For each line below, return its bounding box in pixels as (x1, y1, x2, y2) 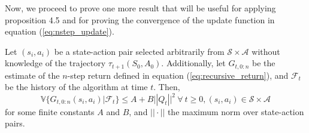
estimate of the (5, 69, 60, 81)
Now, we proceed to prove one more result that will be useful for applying (5, 2, 276, 14)
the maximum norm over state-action (167, 105, 304, 117)
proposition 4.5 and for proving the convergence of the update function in (5, 13, 275, 26)
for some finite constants (5, 105, 95, 117)
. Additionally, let (161, 57, 226, 69)
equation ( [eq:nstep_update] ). (5, 25, 114, 38)
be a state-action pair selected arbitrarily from (54, 45, 225, 57)
